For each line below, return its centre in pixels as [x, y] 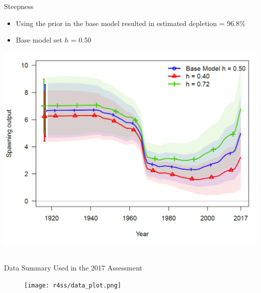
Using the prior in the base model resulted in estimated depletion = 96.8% [130, 23]
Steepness [19, 6]
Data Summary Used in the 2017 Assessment [73, 268]
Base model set [39, 40]
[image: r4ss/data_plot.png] [73, 285]
